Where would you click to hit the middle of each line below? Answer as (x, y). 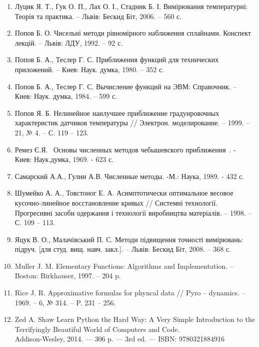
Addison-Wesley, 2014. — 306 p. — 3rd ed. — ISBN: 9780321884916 (120, 339)
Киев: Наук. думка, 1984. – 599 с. (66, 96)
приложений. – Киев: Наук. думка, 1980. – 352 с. (89, 69)
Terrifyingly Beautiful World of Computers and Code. (97, 329)
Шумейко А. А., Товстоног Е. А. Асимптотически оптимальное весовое (124, 193)
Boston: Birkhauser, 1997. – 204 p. (68, 276)
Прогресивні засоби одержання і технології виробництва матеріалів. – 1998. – (133, 212)
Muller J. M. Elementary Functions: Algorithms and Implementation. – (124, 266)
